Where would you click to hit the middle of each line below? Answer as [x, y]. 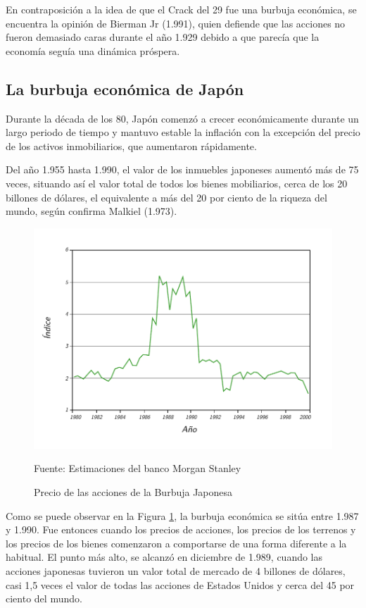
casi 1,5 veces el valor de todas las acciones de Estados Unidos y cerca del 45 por [180, 584]
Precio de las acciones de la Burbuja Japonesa [133, 491]
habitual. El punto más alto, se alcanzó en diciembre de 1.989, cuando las [164, 557]
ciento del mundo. [44, 598]
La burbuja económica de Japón [125, 88]
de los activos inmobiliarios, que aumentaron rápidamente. [131, 145]
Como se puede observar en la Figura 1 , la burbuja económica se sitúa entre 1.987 [182, 515]
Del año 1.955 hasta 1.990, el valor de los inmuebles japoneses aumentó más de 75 [182, 169]
